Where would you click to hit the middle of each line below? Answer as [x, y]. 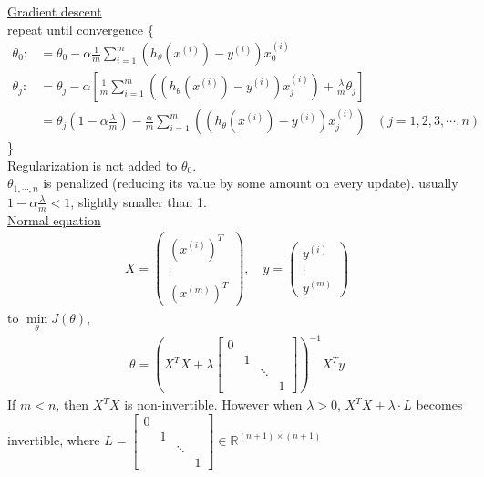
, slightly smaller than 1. [139, 201]
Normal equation [54, 219]
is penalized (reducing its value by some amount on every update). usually [251, 183]
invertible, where [54, 439]
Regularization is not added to [93, 165]
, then [72, 404]
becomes [439, 404]
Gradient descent [55, 11]
